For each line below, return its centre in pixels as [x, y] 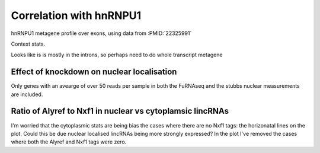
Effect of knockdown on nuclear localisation [94, 72]
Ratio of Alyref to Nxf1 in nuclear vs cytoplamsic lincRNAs [120, 111]
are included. [27, 94]
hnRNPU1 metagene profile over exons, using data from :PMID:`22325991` [101, 33]
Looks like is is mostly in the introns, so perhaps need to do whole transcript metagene [117, 55]
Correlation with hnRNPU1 [76, 15]
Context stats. [28, 44]
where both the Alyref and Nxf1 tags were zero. [69, 142]
